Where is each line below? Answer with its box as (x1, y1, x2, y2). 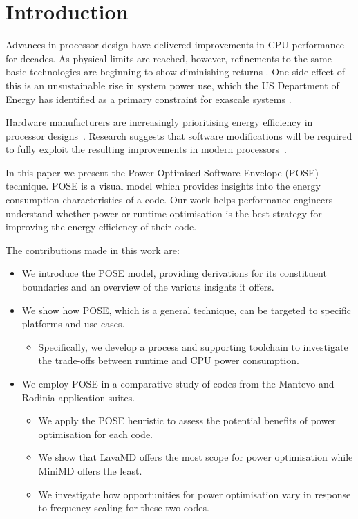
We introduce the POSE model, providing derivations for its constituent (21, 266, 327, 280)
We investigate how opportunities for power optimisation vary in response (38, 486, 351, 501)
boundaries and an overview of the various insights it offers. (21, 280, 274, 294)
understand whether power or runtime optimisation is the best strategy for (6, 206, 322, 220)
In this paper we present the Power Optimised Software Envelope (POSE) (6, 165, 319, 179)
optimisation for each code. (38, 426, 153, 441)
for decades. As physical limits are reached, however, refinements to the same (6, 51, 332, 65)
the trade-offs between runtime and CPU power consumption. (38, 353, 299, 367)
